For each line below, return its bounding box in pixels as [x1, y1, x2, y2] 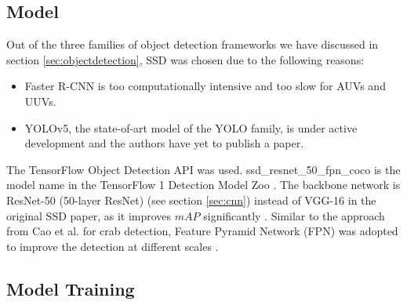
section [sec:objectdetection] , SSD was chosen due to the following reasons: [6, 51, 365, 67]
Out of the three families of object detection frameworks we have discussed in [6, 36, 379, 53]
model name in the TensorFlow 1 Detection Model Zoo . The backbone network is [6, 176, 401, 193]
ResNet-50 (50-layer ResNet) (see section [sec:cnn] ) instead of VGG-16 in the [6, 191, 376, 208]
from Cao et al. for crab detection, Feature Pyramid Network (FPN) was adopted [6, 223, 398, 239]
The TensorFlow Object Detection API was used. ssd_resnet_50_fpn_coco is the [6, 161, 401, 177]
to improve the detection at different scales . [6, 238, 219, 254]
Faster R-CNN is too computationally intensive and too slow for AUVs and [24, 78, 386, 94]
